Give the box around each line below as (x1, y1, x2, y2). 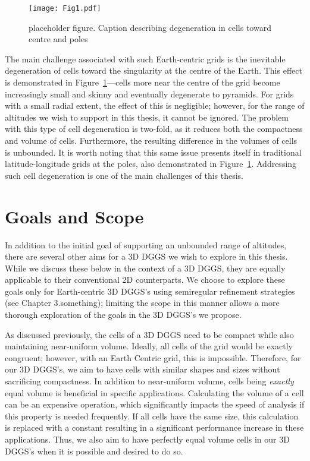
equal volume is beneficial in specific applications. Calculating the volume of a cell (5, 386, 304, 399)
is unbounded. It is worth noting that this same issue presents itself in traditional (5, 146, 302, 158)
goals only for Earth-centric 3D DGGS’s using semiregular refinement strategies (5, 285, 295, 297)
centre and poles (29, 33, 88, 45)
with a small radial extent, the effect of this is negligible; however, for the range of (5, 99, 305, 112)
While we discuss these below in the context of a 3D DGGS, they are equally (5, 261, 286, 274)
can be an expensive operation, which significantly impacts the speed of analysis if (5, 398, 305, 411)
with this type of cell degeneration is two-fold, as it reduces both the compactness (5, 122, 303, 135)
